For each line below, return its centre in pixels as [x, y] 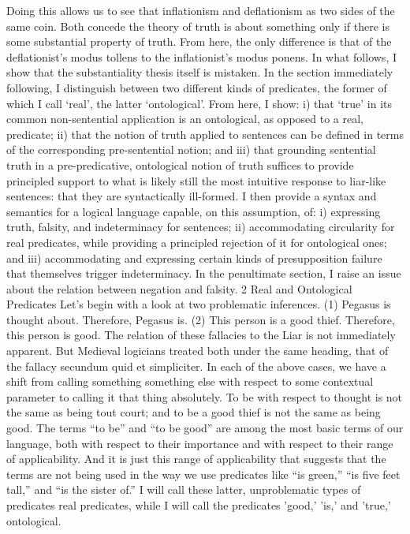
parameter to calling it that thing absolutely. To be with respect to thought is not [205, 396]
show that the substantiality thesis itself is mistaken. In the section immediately [200, 72]
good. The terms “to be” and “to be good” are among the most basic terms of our [205, 428]
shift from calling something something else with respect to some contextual [190, 381]
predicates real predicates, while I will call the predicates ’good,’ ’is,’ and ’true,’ [199, 505]
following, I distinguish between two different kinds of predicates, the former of [197, 87]
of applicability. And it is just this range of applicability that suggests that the [196, 459]
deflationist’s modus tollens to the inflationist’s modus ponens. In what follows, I [201, 56]
